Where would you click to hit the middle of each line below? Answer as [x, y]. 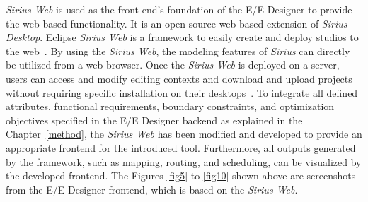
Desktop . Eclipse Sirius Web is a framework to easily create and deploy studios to [182, 37]
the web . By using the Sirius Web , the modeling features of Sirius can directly [178, 50]
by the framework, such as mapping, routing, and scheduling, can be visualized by [184, 161]
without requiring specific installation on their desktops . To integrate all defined [182, 92]
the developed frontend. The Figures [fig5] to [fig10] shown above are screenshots [181, 176]
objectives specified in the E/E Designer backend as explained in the [154, 120]
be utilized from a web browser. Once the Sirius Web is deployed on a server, [173, 65]
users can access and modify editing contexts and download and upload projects [179, 78]
